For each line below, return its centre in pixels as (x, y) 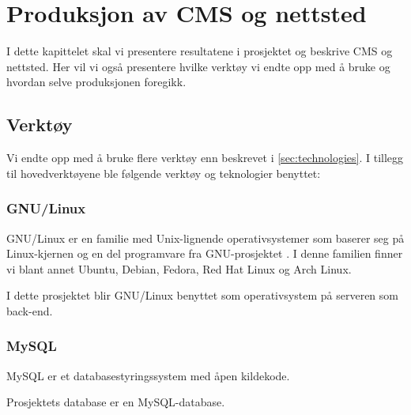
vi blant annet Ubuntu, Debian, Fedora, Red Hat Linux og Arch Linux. (179, 268)
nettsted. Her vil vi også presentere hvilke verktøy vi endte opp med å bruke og (198, 66)
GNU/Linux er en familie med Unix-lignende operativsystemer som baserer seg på (205, 238)
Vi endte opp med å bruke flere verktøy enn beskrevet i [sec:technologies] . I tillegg (205, 158)
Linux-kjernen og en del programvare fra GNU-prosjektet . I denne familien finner (205, 253)
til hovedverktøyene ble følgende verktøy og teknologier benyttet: (164, 173)
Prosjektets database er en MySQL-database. (116, 402)
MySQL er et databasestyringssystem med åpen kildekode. (148, 375)
